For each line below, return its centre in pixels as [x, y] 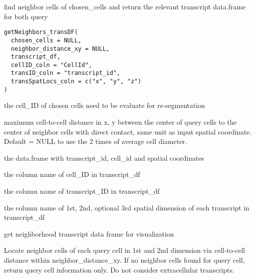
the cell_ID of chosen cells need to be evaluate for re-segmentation [105, 105]
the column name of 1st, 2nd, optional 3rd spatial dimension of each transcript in [127, 207]
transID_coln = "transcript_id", [66, 73]
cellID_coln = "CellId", [51, 65]
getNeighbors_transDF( [41, 32]
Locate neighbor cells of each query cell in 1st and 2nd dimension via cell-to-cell [125, 250]
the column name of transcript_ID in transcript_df [82, 191]
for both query [26, 16]
